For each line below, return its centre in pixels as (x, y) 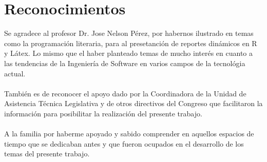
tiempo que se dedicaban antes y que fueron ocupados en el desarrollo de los (124, 143)
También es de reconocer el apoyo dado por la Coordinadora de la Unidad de (125, 93)
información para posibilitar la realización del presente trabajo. (103, 113)
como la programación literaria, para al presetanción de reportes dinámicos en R (131, 43)
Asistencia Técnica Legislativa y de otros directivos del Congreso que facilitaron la (133, 103)
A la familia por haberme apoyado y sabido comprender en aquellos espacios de (129, 134)
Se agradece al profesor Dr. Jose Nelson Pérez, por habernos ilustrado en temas (129, 33)
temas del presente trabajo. (47, 154)
